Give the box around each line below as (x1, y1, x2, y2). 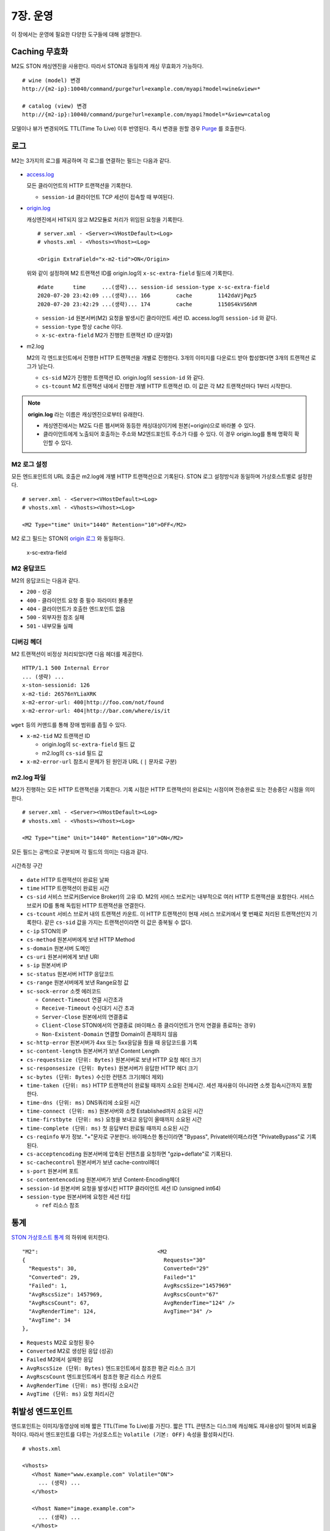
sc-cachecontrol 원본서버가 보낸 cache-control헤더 (26, 1159, 160, 1166)
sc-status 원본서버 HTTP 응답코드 (26, 970, 114, 977)
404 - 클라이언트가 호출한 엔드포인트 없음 (26, 605, 125, 612)
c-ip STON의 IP (26, 927, 67, 935)
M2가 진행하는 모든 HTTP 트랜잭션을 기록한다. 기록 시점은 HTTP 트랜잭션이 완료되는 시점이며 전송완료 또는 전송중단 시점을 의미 (11, 786, 315, 793)
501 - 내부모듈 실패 (26, 622, 73, 630)
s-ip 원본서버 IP (26, 961, 67, 969)
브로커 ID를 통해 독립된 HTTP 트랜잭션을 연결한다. (26, 901, 146, 909)
